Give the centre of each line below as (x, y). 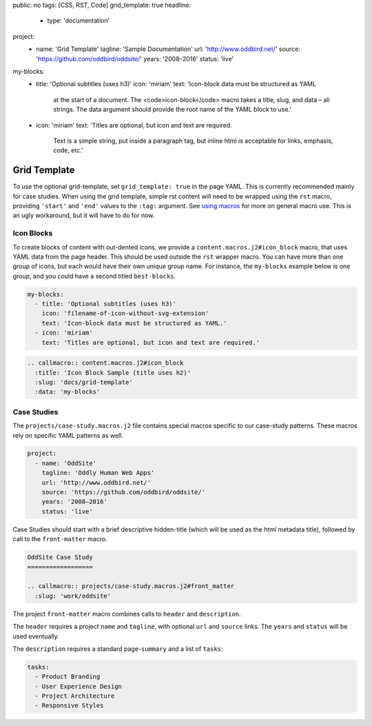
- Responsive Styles (69, 706)
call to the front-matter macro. (60, 539)
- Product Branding (68, 677)
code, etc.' (68, 150)
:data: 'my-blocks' (68, 392)
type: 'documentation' (79, 21)
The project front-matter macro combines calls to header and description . (127, 614)
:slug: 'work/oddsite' (73, 596)
